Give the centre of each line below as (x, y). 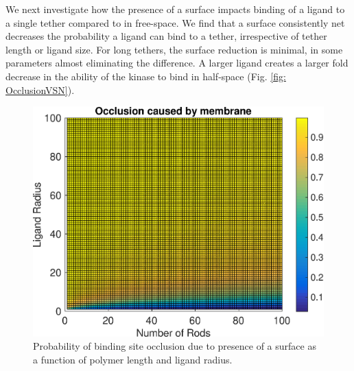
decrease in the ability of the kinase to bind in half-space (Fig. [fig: (146, 76)
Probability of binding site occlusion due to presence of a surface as (175, 346)
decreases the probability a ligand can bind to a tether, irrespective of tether (166, 36)
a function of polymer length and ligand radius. (133, 360)
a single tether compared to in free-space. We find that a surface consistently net (175, 22)
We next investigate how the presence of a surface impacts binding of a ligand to (175, 9)
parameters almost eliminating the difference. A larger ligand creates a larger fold (177, 63)
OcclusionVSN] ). (40, 89)
